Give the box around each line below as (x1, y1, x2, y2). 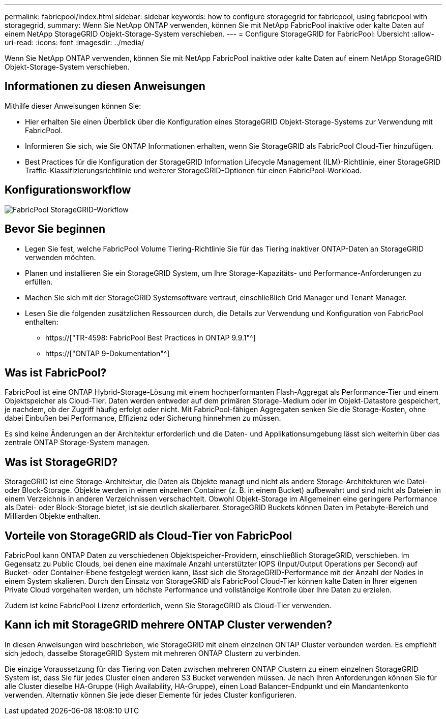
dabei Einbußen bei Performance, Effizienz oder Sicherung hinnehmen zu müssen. (5, 414, 281, 423)
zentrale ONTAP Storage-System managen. (5, 438, 150, 447)
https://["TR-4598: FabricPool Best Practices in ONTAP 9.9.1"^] (45, 333, 256, 342)
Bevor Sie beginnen (5, 223, 106, 236)
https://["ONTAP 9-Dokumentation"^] (45, 349, 170, 358)
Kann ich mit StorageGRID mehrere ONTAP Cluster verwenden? (5, 618, 333, 632)
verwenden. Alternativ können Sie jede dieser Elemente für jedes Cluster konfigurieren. (5, 690, 296, 699)
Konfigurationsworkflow (5, 183, 131, 197)
